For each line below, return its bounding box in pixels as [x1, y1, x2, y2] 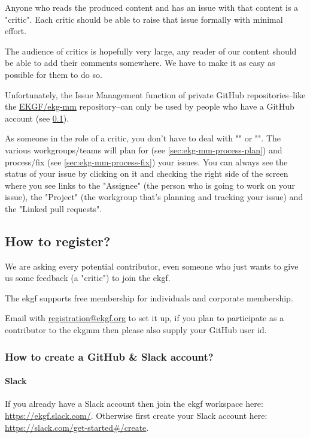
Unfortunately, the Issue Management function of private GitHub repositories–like [5, 88, 306, 101]
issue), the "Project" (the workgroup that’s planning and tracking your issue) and [5, 191, 303, 203]
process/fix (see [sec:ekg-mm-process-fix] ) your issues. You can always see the [5, 155, 288, 168]
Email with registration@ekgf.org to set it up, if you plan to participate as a [5, 312, 284, 324]
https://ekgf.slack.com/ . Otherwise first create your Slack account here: [5, 409, 268, 421]
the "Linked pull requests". [5, 202, 102, 215]
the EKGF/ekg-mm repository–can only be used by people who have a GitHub [5, 100, 294, 113]
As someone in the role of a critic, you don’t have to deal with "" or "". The [5, 132, 281, 144]
